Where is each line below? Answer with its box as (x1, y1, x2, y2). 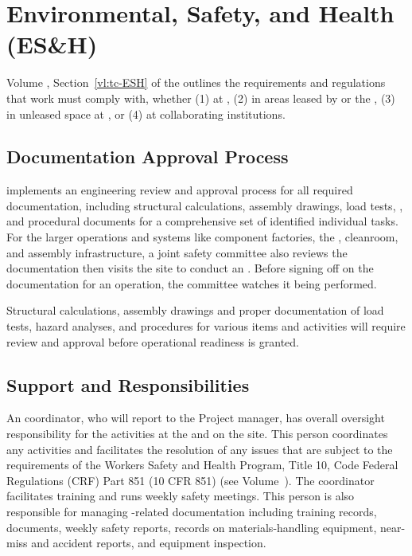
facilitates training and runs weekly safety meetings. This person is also (6, 487, 355, 504)
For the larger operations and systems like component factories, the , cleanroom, (6, 229, 398, 245)
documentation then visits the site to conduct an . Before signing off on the (6, 260, 374, 276)
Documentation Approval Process (6, 144, 289, 169)
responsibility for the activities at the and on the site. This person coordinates (6, 425, 388, 442)
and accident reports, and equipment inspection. (31, 534, 266, 551)
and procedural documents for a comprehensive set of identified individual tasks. (6, 213, 398, 229)
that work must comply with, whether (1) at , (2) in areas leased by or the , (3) (6, 89, 395, 106)
